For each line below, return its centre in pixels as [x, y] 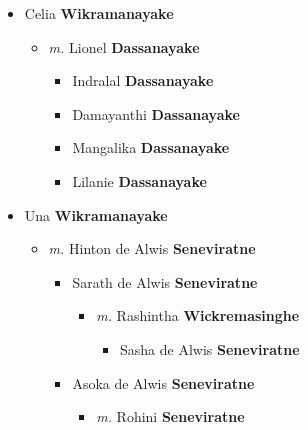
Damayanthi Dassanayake [156, 113]
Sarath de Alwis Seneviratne [165, 281]
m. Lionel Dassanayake [124, 46]
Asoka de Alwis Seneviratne [163, 382]
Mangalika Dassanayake [151, 147]
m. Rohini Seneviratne [170, 416]
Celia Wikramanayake [99, 13]
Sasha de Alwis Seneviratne [209, 348]
